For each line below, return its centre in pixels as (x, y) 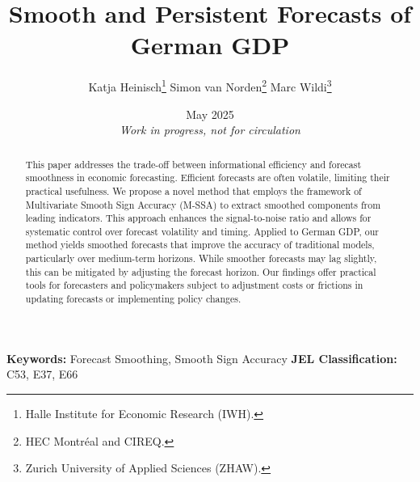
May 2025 (210, 114)
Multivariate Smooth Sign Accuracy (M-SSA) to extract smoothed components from (203, 204)
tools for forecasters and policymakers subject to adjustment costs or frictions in (194, 285)
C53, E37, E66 (42, 374)
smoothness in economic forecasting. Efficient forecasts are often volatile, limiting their (208, 178)
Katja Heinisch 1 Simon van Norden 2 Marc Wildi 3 (210, 85)
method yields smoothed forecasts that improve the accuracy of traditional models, (200, 245)
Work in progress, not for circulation (210, 130)
